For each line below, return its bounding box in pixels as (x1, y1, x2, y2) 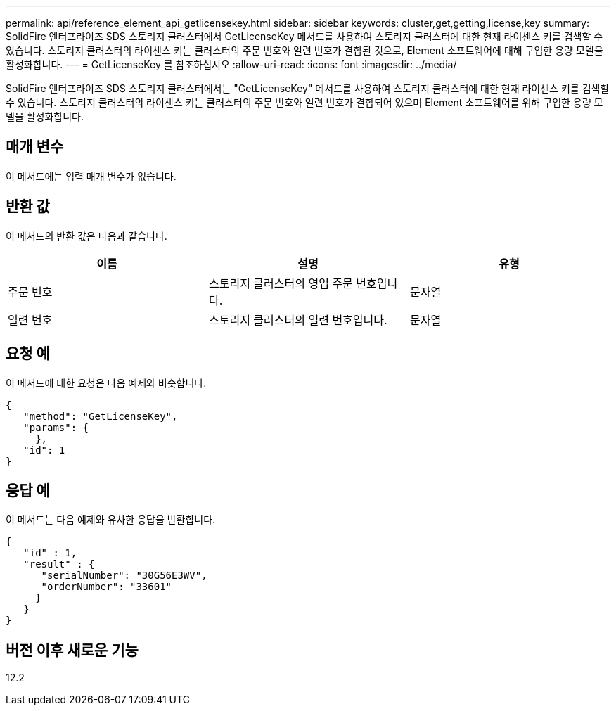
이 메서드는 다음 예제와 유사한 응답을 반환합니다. (6, 513, 216, 526)
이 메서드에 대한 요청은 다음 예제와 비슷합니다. (6, 376, 207, 389)
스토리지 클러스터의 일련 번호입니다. (208, 312, 387, 327)
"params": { (23, 421, 89, 433)
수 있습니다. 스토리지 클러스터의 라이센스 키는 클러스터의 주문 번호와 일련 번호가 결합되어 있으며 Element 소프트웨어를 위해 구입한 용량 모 (6, 96, 603, 108)
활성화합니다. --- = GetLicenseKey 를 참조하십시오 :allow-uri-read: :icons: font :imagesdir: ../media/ (6, 58, 457, 70)
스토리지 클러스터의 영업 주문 (208, 276, 353, 290)
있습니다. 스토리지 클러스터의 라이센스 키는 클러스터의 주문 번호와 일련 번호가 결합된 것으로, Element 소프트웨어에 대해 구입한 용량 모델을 (6, 44, 603, 56)
